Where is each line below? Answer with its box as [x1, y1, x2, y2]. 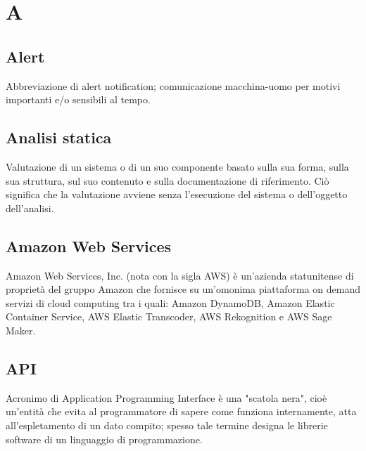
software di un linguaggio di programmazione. [6, 431, 203, 446]
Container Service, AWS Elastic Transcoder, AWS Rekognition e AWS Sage [6, 309, 332, 324]
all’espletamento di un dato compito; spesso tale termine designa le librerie [6, 417, 328, 432]
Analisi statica [6, 126, 112, 148]
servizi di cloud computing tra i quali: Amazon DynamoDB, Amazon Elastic [6, 295, 335, 310]
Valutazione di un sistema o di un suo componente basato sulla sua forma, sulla [6, 159, 349, 174]
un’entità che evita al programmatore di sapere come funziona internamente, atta [6, 404, 357, 419]
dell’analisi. [6, 200, 54, 215]
